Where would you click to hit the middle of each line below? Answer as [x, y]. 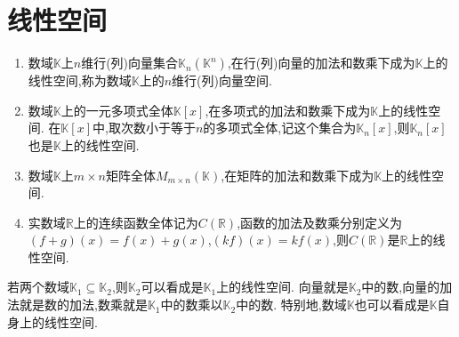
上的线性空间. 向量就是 [282, 287]
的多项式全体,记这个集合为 [280, 128]
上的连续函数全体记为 [136, 222]
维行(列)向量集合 [130, 63]
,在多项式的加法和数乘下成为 [288, 110]
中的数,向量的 [401, 287]
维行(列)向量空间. [222, 80]
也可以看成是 [392, 305]
